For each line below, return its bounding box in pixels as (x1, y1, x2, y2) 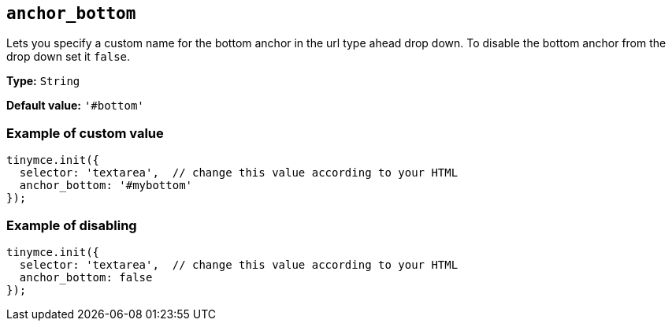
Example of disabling (6, 217, 137, 233)
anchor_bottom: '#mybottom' (19, 179, 193, 192)
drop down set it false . (6, 50, 131, 64)
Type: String (6, 74, 80, 88)
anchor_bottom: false (19, 270, 153, 284)
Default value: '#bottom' (6, 98, 144, 113)
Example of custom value (6, 124, 164, 141)
